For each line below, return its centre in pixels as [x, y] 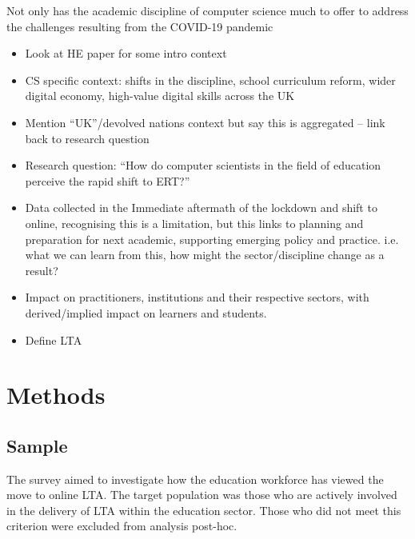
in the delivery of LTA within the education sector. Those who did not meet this [204, 510]
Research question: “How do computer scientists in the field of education [203, 165]
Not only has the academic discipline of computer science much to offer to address [207, 10]
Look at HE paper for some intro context [126, 53]
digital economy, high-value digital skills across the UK [160, 96]
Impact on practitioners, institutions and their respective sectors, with [197, 297]
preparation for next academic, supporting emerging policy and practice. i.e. [212, 239]
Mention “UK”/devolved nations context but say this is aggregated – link [205, 122]
